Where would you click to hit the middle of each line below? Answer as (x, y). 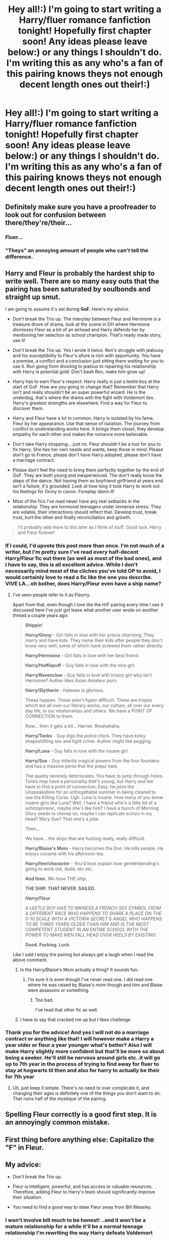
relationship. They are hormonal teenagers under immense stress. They (87, 507)
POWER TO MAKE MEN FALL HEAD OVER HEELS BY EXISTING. (91, 935)
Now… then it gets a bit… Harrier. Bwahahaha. (73, 726)
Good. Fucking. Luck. (48, 945)
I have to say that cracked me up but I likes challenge (75, 1020)
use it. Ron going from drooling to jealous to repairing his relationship (84, 366)
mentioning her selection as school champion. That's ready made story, (87, 335)
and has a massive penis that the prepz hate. (72, 766)
